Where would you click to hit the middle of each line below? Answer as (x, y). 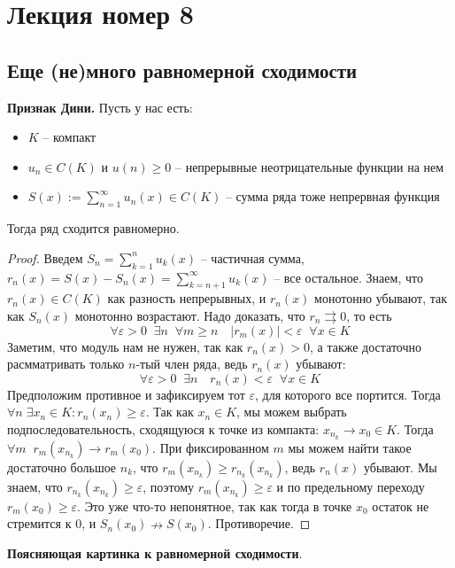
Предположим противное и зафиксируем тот (126, 394)
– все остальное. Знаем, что (348, 277)
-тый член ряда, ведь (192, 364)
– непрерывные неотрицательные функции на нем (309, 166)
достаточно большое (62, 467)
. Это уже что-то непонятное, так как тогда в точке (215, 506)
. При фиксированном (211, 447)
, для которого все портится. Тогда (348, 394)
